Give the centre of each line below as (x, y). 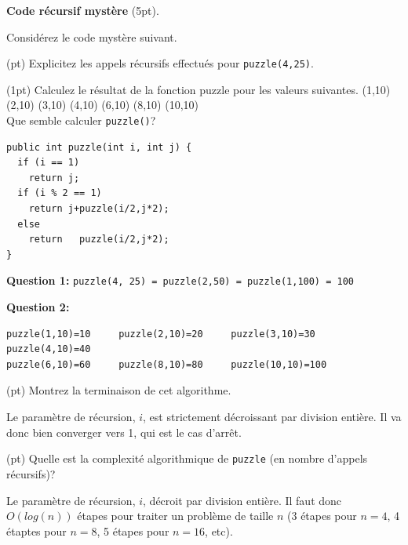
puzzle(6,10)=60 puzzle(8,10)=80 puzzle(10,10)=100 (167, 364)
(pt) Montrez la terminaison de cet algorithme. (119, 390)
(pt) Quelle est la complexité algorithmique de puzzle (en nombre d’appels (187, 458)
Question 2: (38, 307)
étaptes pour (36, 530)
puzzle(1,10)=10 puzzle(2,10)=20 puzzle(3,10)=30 (161, 334)
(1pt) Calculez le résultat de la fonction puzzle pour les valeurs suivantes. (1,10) (199, 89)
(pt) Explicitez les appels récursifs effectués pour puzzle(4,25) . (160, 63)
